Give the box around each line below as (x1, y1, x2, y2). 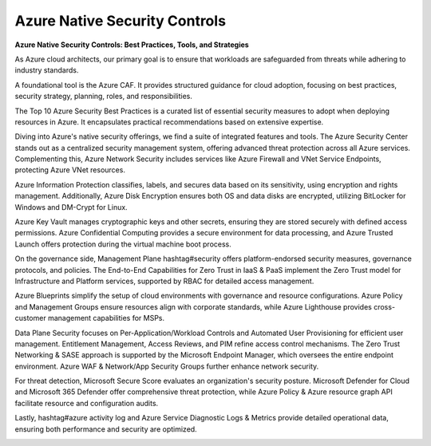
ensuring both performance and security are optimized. (14, 424, 197, 434)
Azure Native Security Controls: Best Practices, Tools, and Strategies (14, 40, 249, 49)
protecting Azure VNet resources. (14, 165, 125, 175)
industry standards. (14, 65, 79, 75)
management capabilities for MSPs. (48, 314, 165, 323)
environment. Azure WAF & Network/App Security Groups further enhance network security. (14, 361, 319, 371)
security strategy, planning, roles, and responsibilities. (14, 92, 193, 101)
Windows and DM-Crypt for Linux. (14, 202, 128, 211)
